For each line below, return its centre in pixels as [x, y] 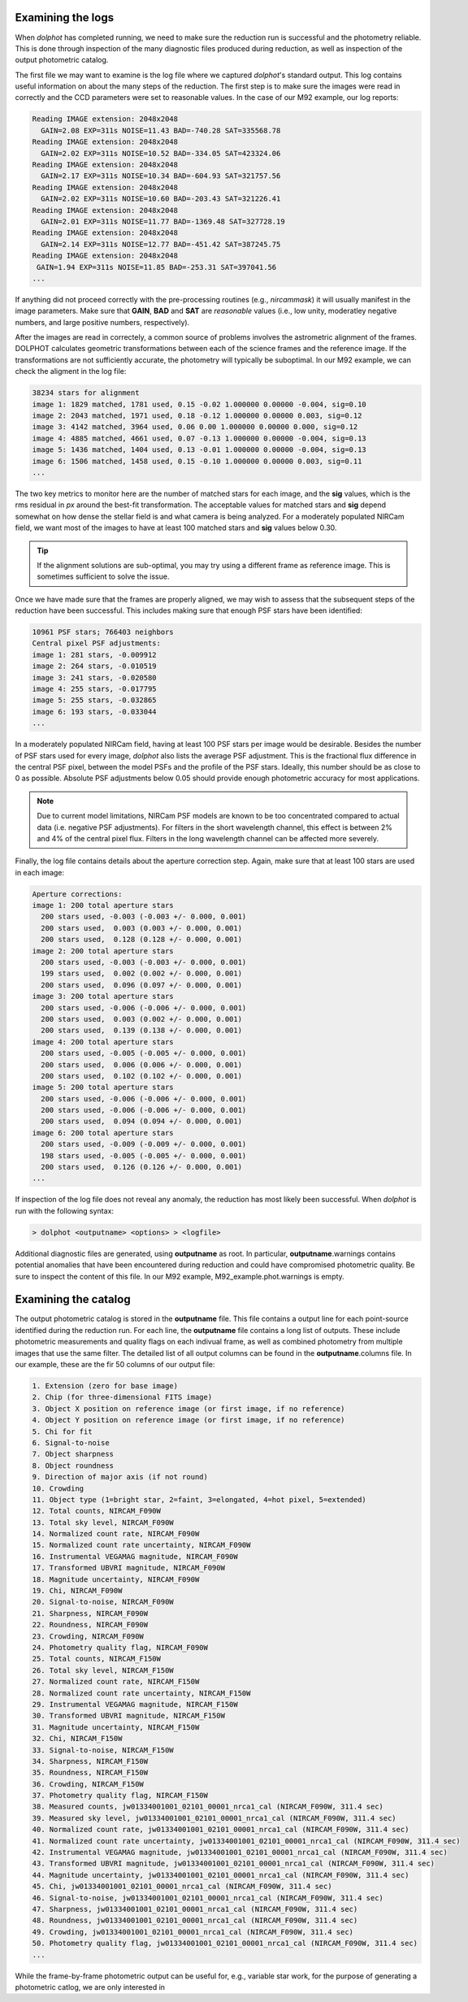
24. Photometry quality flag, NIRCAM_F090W [120, 1647]
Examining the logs [64, 17]
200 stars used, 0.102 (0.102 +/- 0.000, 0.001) [142, 1076]
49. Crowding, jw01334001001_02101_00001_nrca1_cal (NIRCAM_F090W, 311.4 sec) [193, 1932]
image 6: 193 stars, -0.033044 [95, 712]
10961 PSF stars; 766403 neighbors [103, 632]
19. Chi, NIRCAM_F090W [77, 1591]
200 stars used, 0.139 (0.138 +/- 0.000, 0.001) [142, 1031]
